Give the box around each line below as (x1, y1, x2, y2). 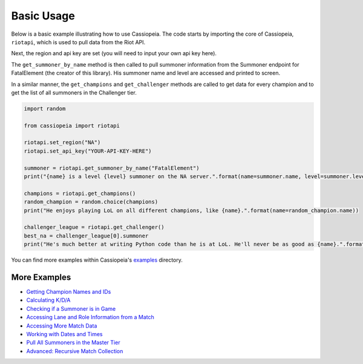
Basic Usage (11, 9, 75, 22)
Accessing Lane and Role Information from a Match (26, 314, 154, 321)
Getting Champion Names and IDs (26, 288, 111, 296)
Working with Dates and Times (26, 330, 103, 337)
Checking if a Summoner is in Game (26, 305, 116, 312)
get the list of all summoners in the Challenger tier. (11, 88, 137, 96)
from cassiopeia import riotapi (24, 122, 120, 129)
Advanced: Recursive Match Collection (26, 347, 123, 354)
